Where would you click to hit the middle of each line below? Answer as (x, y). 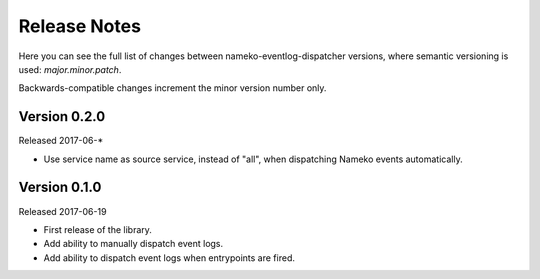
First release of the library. (97, 229)
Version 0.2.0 (62, 116)
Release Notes (80, 26)
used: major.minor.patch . (70, 69)
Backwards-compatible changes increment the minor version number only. (172, 88)
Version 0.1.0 (60, 187)
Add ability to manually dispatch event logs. (133, 244)
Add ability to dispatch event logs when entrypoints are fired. (169, 257)
